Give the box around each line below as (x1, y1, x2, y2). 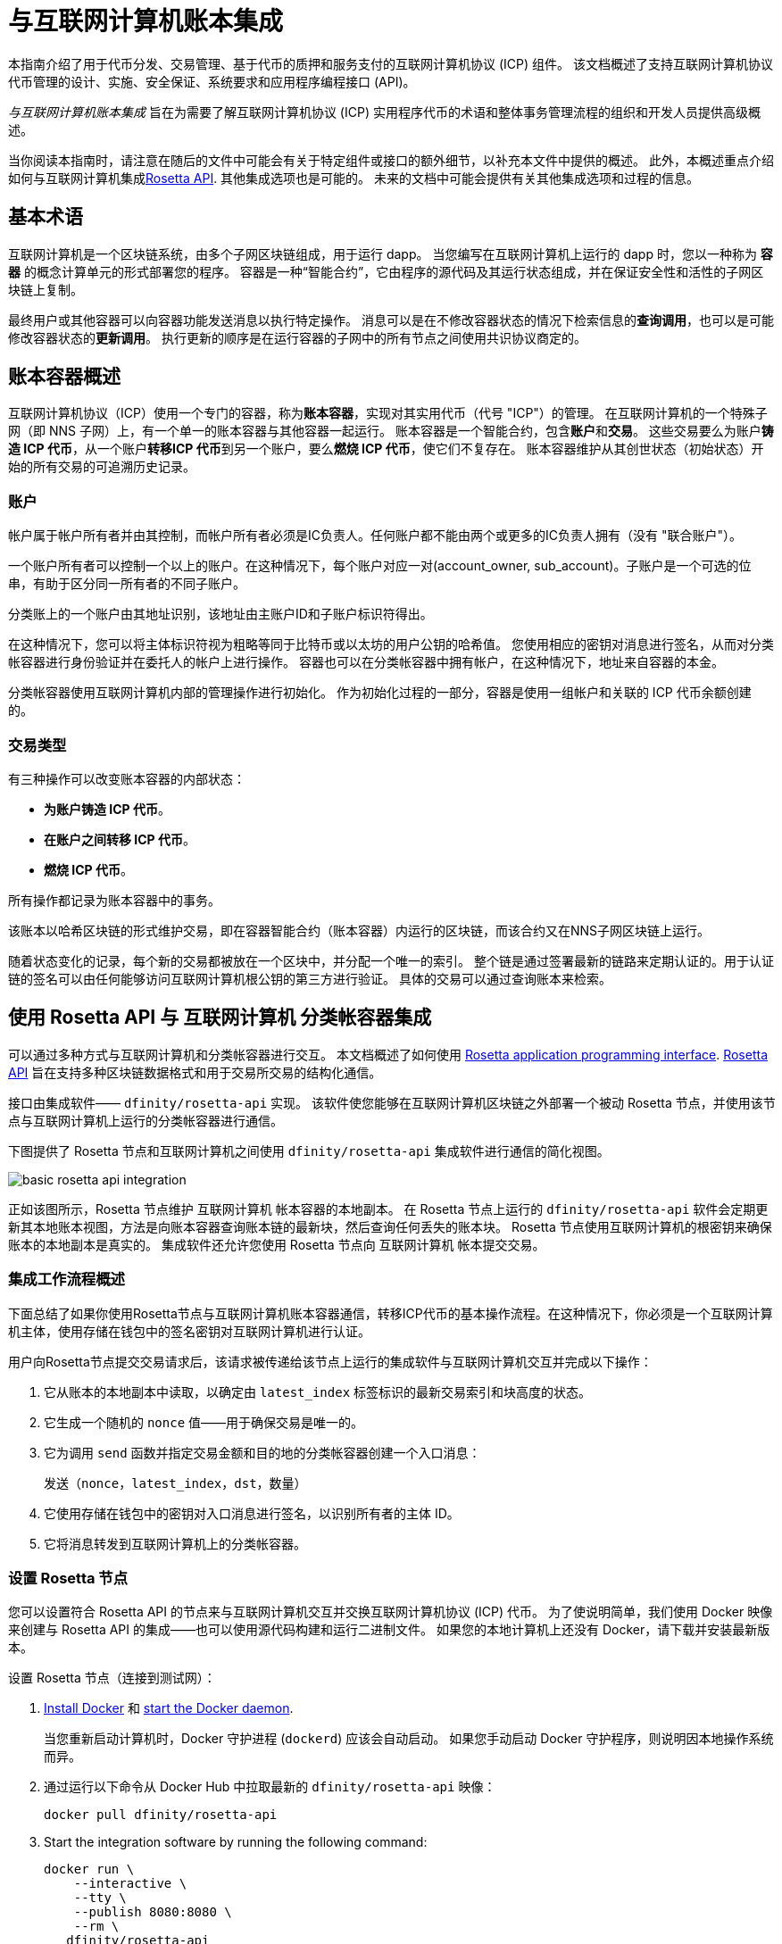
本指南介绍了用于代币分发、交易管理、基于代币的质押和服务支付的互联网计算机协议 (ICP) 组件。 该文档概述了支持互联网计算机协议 (8, 55, 773, 71)
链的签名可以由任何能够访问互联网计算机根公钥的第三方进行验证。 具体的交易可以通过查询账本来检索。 (8, 970, 611, 986)
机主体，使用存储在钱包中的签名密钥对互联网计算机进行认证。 (8, 1323, 370, 1339)
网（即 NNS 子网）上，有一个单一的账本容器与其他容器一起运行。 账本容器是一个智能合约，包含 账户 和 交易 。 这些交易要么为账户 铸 (8, 423, 774, 439)
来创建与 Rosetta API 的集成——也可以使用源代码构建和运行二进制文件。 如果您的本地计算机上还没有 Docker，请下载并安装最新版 (8, 1622, 770, 1638)
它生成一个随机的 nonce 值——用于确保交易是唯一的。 (44, 1414, 364, 1430)
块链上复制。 (8, 281, 83, 297)
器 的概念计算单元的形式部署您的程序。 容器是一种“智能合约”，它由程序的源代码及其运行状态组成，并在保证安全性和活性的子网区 (8, 263, 764, 279)
